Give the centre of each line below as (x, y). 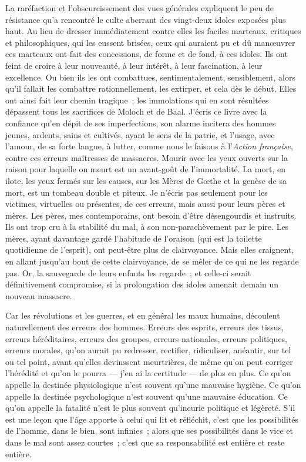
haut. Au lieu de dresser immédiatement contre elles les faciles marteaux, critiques (153, 31)
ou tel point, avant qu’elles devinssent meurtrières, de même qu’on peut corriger (149, 361)
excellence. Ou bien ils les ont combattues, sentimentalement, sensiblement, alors (151, 77)
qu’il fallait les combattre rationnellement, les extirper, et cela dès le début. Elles (151, 88)
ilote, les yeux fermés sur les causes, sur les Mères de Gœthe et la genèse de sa (146, 180)
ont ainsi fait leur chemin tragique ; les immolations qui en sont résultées (137, 100)
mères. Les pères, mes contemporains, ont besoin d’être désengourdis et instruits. (151, 215)
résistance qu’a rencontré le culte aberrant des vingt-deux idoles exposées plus (146, 19)
